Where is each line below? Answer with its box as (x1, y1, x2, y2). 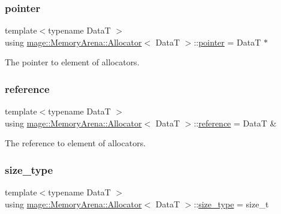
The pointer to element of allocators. (5, 56, 140, 68)
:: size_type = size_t (194, 197, 269, 210)
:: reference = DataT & (194, 116, 277, 129)
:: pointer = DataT (194, 35, 261, 48)
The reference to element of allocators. (5, 137, 146, 149)
